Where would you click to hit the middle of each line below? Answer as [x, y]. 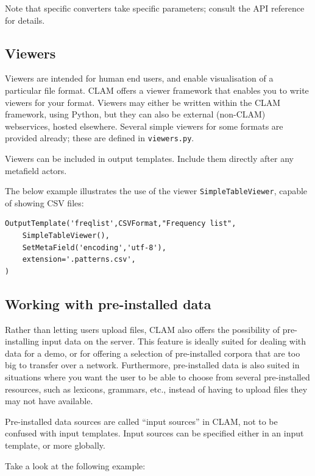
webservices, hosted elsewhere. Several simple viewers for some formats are [144, 126]
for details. [25, 20]
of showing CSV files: [44, 202]
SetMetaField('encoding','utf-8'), [94, 247]
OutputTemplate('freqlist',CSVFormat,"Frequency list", [121, 224]
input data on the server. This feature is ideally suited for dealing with [174, 341]
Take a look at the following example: [75, 465]
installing [22, 341]
